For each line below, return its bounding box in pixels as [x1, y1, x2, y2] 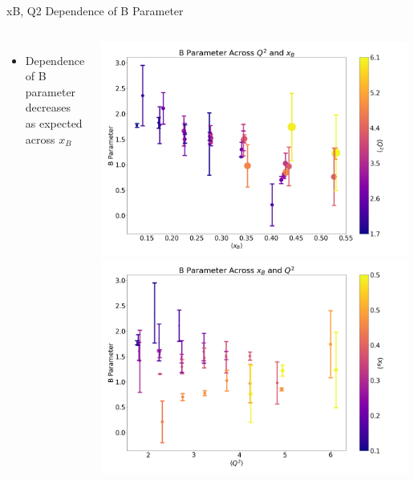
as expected [25, 114, 83, 131]
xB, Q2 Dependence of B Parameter [6, 2, 184, 18]
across [25, 130, 55, 147]
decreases [25, 99, 71, 116]
